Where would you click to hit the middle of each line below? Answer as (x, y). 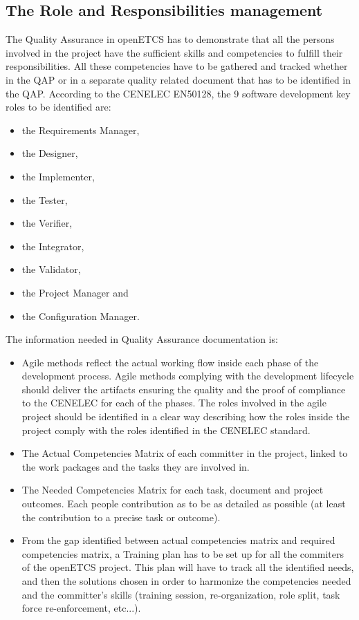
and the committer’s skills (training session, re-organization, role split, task (181, 594)
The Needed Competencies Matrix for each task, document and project (173, 490)
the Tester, (45, 199)
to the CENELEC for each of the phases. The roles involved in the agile (174, 403)
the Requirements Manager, (81, 130)
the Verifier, (47, 223)
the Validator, (51, 269)
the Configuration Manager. (81, 316)
